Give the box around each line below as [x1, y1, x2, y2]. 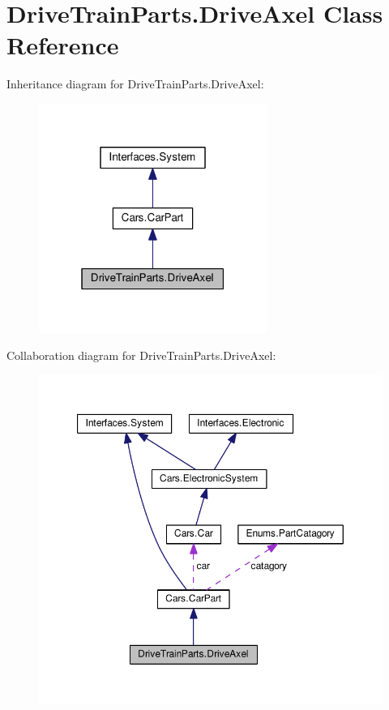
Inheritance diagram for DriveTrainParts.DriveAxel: [6, 75, 264, 92]
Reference [6, 28, 119, 62]
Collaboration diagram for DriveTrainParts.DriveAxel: [6, 347, 276, 364]
